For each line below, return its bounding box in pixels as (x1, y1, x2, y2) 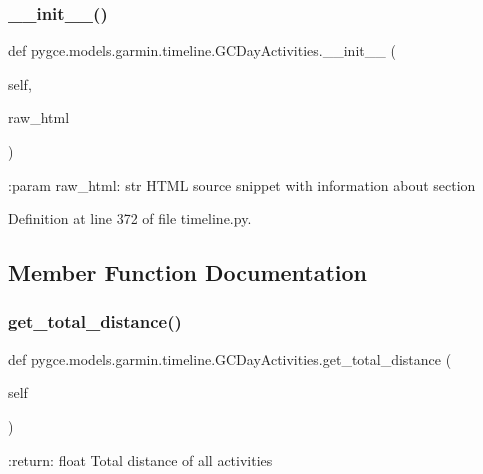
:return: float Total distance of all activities (8, 449, 273, 470)
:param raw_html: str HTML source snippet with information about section (8, 174, 476, 195)
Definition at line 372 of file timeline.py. (8, 208, 252, 229)
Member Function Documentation (8, 257, 368, 288)
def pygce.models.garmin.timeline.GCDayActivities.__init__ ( (8, 40, 396, 61)
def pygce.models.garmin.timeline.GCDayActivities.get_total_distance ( (8, 348, 452, 369)
